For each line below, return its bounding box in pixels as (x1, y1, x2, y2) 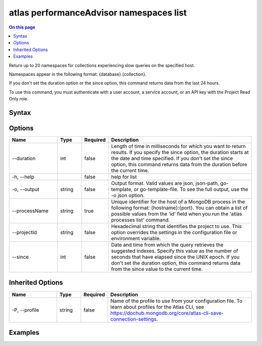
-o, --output (12, 186, 40, 193)
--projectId (12, 229, 37, 235)
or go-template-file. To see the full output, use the (133, 186, 248, 193)
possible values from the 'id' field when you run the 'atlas (111, 210, 242, 217)
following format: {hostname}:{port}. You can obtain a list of (111, 204, 248, 211)
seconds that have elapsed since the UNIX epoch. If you (111, 253, 240, 260)
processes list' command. (111, 216, 170, 223)
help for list (111, 173, 137, 180)
